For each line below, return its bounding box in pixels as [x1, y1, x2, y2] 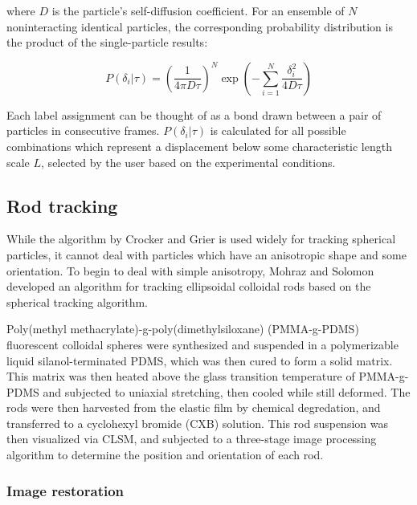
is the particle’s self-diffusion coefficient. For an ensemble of [51, 2, 345, 18]
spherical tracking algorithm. [6, 293, 148, 310]
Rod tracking [6, 193, 118, 218]
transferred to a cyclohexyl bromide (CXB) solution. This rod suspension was [6, 414, 388, 431]
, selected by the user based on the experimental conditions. [41, 153, 336, 170]
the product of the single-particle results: [6, 34, 208, 51]
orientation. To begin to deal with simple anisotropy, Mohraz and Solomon [6, 262, 374, 279]
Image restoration [6, 480, 125, 500]
